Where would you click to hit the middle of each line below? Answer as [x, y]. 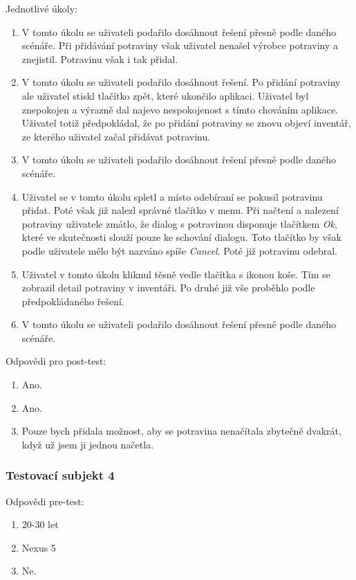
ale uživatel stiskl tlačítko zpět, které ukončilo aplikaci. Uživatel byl [165, 95]
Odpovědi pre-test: [45, 501]
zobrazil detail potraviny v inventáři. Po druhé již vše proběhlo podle [168, 288]
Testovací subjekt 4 [60, 475]
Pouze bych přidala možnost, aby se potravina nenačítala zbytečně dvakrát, [181, 431]
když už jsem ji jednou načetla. [88, 444]
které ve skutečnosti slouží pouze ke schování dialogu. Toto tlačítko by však [181, 237]
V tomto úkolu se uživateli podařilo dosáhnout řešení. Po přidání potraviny [181, 82]
